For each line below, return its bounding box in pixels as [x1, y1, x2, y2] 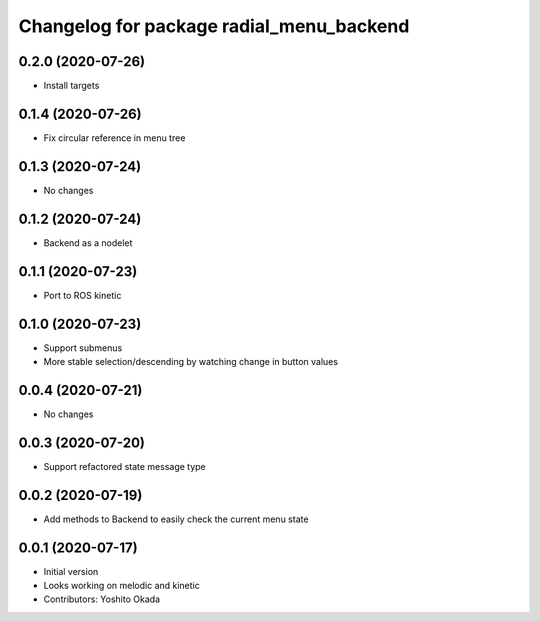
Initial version [43, 565, 99, 577]
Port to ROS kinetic [43, 289, 122, 301]
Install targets [43, 80, 100, 92]
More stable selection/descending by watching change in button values [43, 355, 339, 367]
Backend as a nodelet [43, 236, 133, 249]
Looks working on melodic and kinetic [43, 580, 200, 591]
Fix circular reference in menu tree [43, 131, 186, 144]
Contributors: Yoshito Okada [43, 593, 160, 605]
